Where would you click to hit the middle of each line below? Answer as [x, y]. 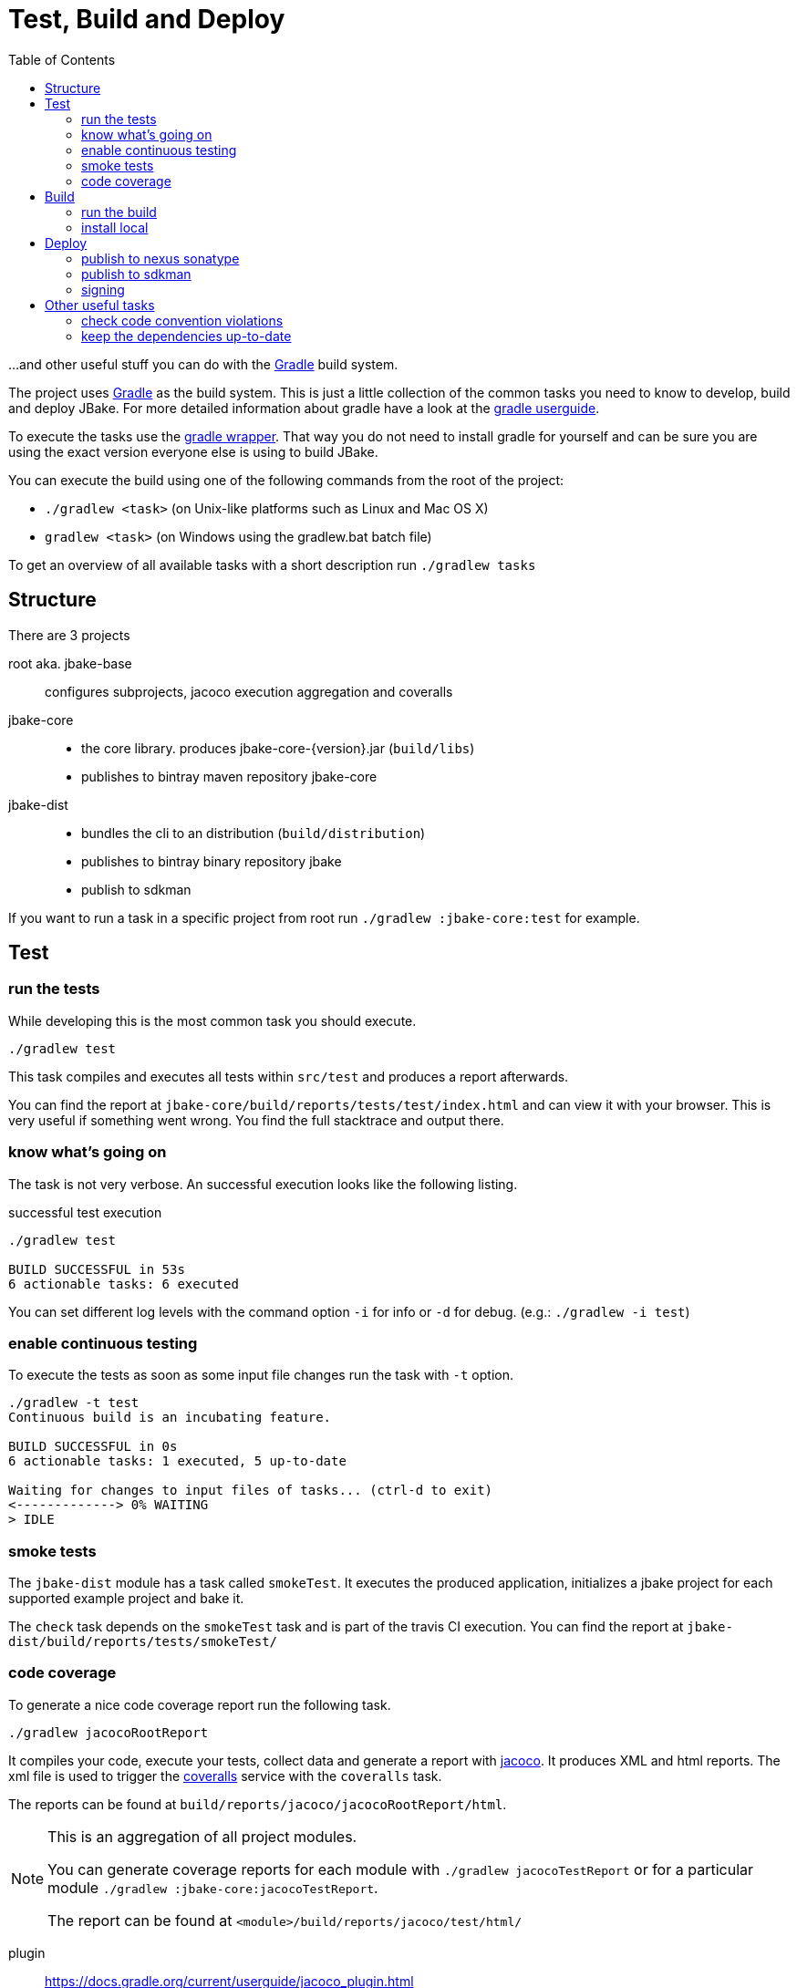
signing [103, 289]
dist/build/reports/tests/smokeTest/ [143, 1642]
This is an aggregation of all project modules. [202, 1836]
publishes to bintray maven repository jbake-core [229, 776]
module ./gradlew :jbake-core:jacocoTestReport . [213, 1887]
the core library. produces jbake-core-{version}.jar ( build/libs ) [278, 748]
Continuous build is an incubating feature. [170, 1418]
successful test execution [85, 1212]
